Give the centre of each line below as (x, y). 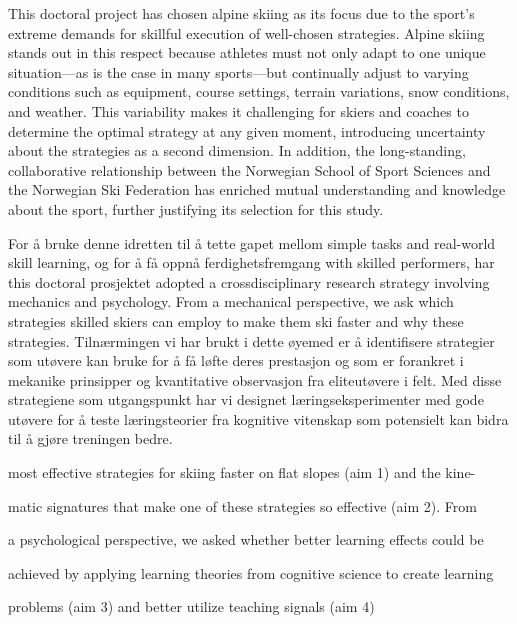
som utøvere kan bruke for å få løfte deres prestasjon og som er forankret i (236, 360)
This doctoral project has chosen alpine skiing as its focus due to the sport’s (241, 13)
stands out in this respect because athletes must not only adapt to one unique (247, 52)
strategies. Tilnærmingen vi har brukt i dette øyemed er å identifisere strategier (251, 340)
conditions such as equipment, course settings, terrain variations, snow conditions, (259, 91)
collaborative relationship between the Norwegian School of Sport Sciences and (249, 169)
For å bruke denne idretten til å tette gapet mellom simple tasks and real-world (252, 242)
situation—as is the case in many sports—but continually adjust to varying (238, 71)
